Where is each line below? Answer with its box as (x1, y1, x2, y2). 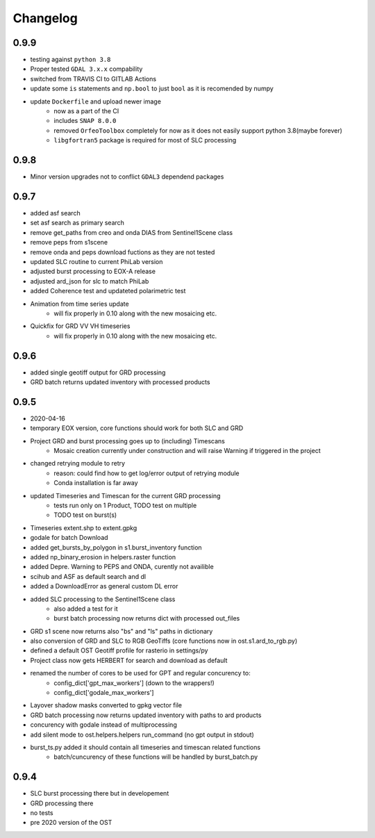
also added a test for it (53, 605, 118, 613)
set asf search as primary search (30, 219, 125, 227)
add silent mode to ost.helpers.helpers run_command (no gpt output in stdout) (30, 730, 255, 739)
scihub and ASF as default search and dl (30, 572, 146, 580)
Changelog (12, 10, 78, 26)
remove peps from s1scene (30, 238, 108, 247)
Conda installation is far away (53, 479, 138, 487)
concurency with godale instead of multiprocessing (30, 721, 177, 729)
